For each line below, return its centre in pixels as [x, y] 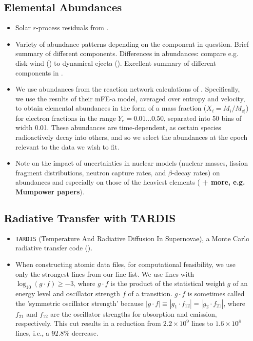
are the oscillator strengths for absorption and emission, [134, 313]
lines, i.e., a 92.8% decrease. [57, 332]
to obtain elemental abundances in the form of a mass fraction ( [111, 108]
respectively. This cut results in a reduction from [88, 323]
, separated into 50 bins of [203, 118]
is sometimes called [216, 293]
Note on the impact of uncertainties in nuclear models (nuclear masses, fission [132, 163]
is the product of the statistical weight [168, 283]
